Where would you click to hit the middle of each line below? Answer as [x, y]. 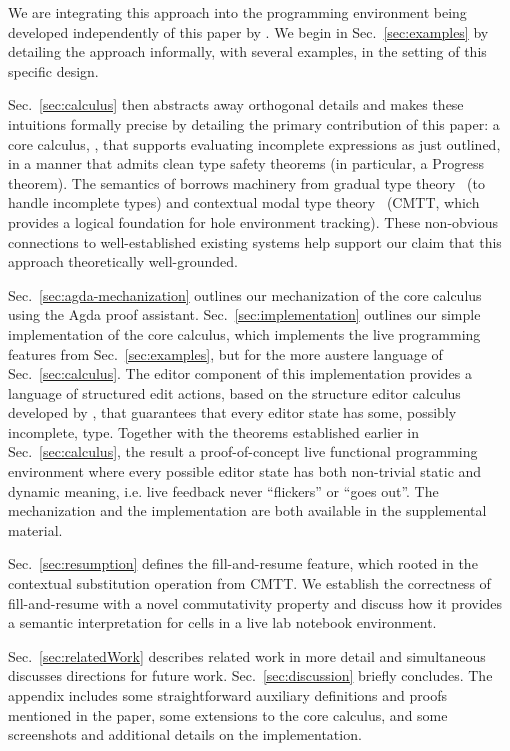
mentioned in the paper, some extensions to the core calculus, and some [228, 714]
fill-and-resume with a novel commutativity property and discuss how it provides [255, 602]
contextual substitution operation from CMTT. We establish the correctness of [249, 583]
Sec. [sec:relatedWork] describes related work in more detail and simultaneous [247, 655]
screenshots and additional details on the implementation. [185, 734]
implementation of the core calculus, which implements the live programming [244, 333]
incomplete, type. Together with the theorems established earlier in [214, 431]
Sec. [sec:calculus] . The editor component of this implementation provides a [240, 373]
